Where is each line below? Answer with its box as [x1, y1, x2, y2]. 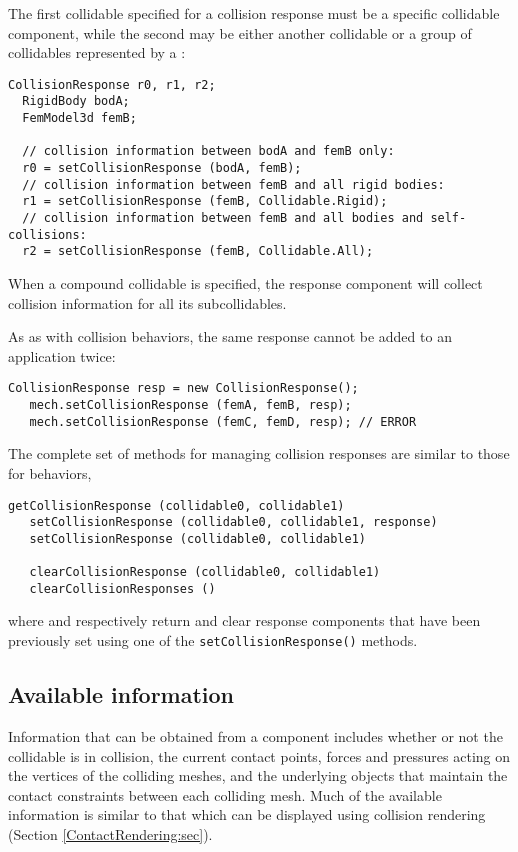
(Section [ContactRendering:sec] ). [8, 823, 213, 844]
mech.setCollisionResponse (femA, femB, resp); [29, 398, 352, 413]
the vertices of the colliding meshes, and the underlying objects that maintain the [8, 765, 508, 786]
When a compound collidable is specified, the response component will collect [8, 273, 483, 293]
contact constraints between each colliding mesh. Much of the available [8, 784, 442, 805]
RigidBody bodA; [22, 94, 130, 109]
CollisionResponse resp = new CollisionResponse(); [8, 381, 359, 396]
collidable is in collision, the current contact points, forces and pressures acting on [8, 745, 511, 766]
